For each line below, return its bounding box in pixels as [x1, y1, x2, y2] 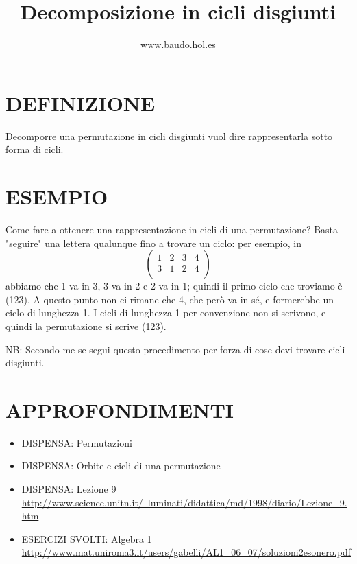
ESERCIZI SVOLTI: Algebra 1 [21, 531, 152, 545]
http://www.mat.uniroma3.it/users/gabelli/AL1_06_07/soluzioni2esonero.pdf [21, 545, 351, 559]
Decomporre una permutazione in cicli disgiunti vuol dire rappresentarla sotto [5, 128, 333, 143]
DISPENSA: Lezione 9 [21, 482, 116, 496]
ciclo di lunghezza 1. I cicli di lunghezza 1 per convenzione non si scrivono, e [5, 305, 326, 320]
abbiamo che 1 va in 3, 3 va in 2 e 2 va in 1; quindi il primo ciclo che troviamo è [5, 279, 343, 293]
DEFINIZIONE [5, 89, 156, 117]
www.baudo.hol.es [140, 37, 216, 51]
